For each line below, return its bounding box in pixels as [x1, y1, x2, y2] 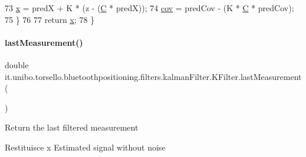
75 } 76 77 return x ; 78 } [5, 13, 95, 25]
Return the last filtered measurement [5, 121, 139, 133]
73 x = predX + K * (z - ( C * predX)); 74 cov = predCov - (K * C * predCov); [5, 2, 294, 14]
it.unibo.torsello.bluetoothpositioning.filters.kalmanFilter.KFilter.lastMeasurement [5, 70, 302, 82]
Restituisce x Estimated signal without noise [5, 141, 166, 153]
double [5, 58, 29, 71]
